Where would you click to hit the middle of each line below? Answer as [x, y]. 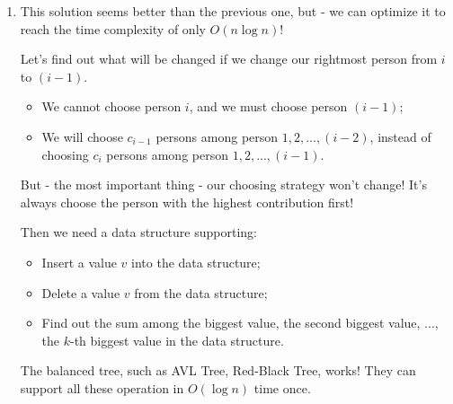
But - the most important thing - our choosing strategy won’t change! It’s [223, 184]
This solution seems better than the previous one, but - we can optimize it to [233, 11]
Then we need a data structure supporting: [138, 232]
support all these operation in [102, 387]
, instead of [400, 136]
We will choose [82, 136]
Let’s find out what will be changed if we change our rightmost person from [229, 59]
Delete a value [81, 292]
